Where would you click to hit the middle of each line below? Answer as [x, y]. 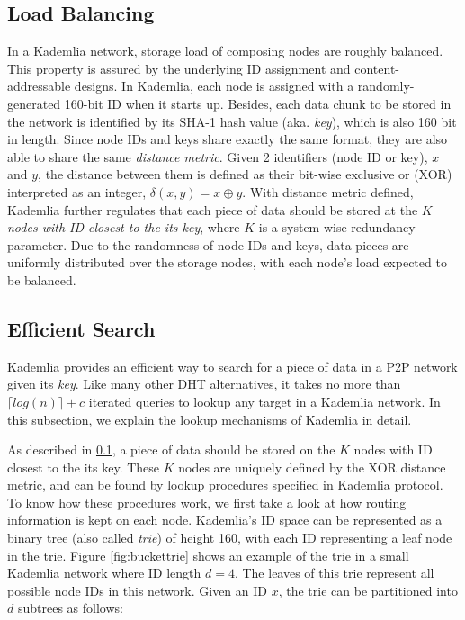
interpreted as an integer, [77, 191]
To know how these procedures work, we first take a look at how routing [207, 502]
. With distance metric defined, [328, 191]
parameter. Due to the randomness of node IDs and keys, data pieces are [208, 244]
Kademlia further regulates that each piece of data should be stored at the [213, 209]
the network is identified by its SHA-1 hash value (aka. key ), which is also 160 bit [232, 121]
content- [377, 68]
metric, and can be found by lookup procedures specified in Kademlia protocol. [225, 485]
